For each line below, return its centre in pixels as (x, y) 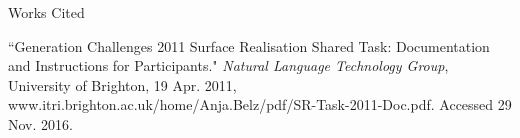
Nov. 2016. (40, 123)
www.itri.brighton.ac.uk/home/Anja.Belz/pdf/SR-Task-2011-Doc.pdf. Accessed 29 (260, 104)
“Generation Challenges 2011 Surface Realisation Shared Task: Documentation (249, 45)
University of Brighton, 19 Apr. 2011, (122, 84)
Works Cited (46, 12)
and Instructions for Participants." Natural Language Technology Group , (228, 65)
